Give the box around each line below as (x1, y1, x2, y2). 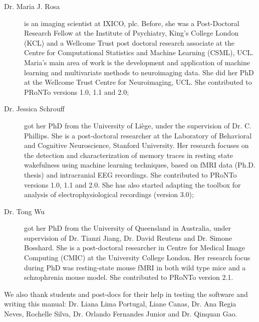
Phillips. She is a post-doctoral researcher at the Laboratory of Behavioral (24, 130, 252, 140)
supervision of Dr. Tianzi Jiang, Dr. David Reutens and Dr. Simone (24, 232, 232, 243)
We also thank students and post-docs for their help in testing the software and (4, 288, 248, 299)
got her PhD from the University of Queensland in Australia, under (24, 223, 231, 233)
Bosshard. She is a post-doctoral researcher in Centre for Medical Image (24, 242, 245, 253)
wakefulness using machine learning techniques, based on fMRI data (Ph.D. (24, 159, 255, 170)
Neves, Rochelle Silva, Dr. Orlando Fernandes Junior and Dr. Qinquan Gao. (4, 308, 237, 319)
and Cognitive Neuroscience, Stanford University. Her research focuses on (24, 140, 249, 150)
